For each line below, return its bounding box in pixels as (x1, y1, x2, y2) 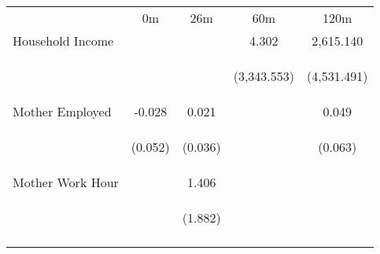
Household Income (13, 31, 114, 50)
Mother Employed (13, 102, 112, 120)
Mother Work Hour (13, 173, 119, 191)
